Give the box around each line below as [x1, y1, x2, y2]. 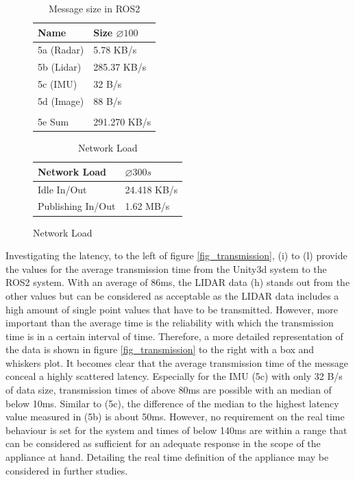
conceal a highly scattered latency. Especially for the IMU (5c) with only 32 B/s [5, 369, 343, 383]
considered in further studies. [5, 463, 128, 477]
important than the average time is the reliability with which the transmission [5, 315, 334, 330]
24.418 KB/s [125, 182, 178, 196]
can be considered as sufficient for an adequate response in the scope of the [5, 436, 321, 451]
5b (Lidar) [38, 60, 82, 74]
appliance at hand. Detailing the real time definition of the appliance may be [5, 450, 329, 464]
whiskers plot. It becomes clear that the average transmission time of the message [5, 355, 349, 370]
